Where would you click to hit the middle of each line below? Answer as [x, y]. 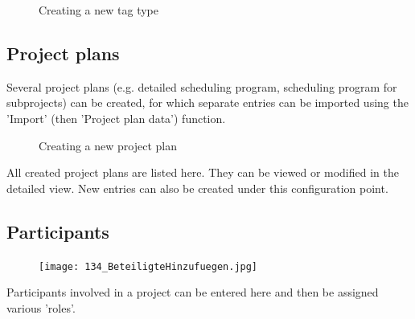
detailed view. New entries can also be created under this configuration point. [197, 188]
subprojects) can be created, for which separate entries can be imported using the [207, 102]
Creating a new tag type [99, 10]
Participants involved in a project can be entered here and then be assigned [193, 292]
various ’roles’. [41, 307]
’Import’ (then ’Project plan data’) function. [116, 118]
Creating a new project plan [108, 145]
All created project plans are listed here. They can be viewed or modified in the [203, 172]
